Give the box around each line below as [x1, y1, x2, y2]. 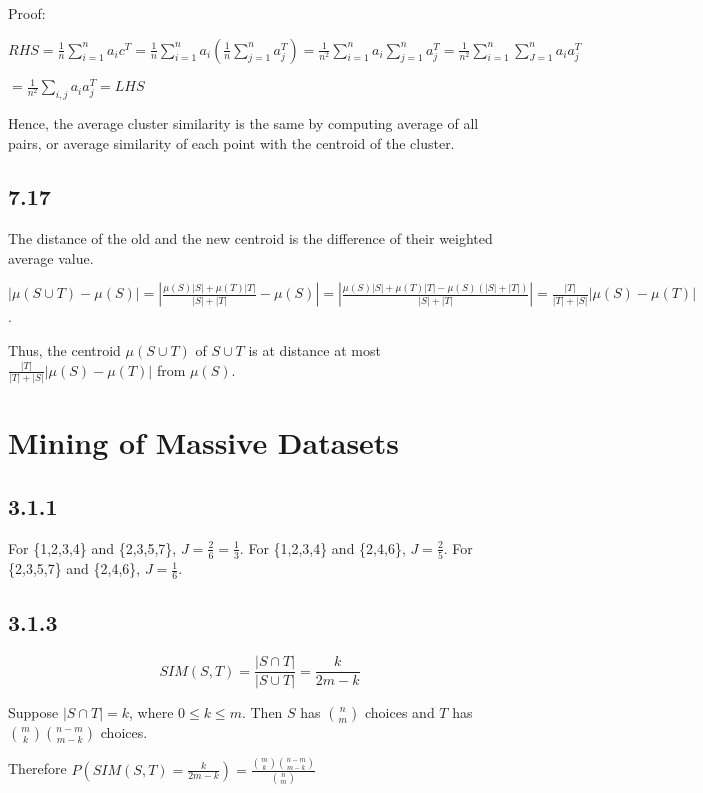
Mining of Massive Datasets [8, 422, 400, 463]
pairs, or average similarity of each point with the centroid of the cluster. [8, 132, 455, 153]
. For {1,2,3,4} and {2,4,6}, [239, 537, 406, 558]
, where [129, 702, 174, 723]
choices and [365, 702, 435, 723]
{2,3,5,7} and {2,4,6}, [8, 558, 141, 579]
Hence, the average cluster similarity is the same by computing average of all [8, 112, 479, 133]
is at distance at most [248, 340, 381, 361]
